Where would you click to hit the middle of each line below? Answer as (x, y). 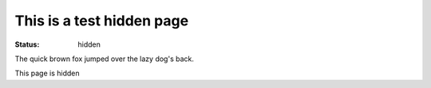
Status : (27, 44)
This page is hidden (47, 73)
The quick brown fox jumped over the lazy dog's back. (105, 59)
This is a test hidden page (102, 21)
